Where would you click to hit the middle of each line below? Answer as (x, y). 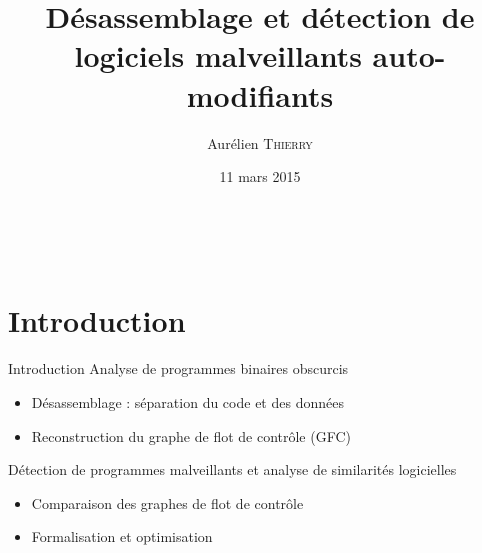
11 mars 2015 (260, 176)
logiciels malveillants (218, 55)
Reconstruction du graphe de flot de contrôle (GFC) (191, 435)
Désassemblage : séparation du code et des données (187, 402)
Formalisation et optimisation (122, 536)
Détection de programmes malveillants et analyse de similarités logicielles (232, 469)
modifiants (260, 94)
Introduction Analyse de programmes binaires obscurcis (178, 368)
